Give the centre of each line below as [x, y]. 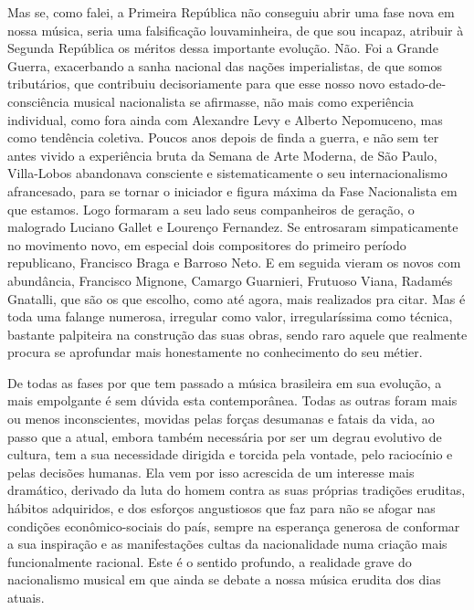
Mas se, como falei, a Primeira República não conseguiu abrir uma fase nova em [231, 12]
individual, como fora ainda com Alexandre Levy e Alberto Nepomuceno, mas [225, 119]
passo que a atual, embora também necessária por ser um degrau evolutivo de [225, 436]
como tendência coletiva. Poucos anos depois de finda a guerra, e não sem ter [223, 137]
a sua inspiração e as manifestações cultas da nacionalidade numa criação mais [227, 544]
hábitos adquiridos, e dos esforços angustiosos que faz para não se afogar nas [221, 508]
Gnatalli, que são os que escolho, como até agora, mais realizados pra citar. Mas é [237, 298]
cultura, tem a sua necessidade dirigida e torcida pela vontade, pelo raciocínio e [230, 454]
